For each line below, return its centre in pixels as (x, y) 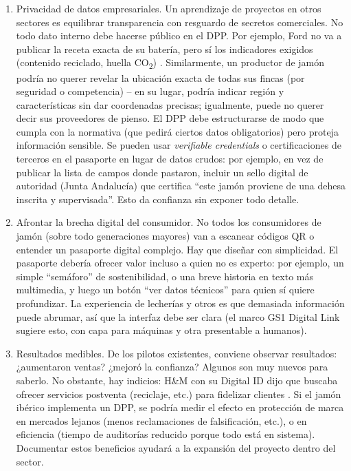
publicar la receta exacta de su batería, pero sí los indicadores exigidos (165, 49)
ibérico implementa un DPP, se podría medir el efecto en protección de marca (180, 407)
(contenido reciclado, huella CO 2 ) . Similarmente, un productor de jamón (170, 63)
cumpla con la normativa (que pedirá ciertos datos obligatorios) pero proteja (177, 131)
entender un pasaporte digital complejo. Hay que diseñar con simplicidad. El (177, 249)
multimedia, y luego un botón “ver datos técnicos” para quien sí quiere (165, 290)
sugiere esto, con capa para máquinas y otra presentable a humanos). (161, 330)
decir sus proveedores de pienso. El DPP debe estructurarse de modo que (170, 118)
